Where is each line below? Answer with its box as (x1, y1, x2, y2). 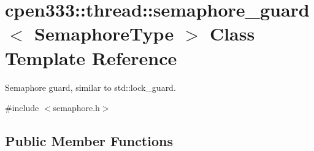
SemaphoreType (34, 21, 174, 46)
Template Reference (5, 45, 177, 70)
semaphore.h (53, 101, 100, 114)
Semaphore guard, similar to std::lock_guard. (5, 80, 176, 93)
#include (5, 101, 39, 114)
